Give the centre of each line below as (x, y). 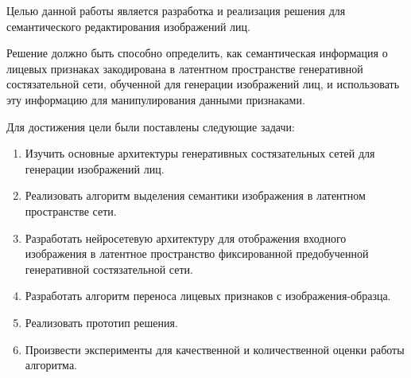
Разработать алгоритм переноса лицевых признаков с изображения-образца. (208, 296)
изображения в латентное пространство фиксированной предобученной (197, 253)
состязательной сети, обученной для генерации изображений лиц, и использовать (203, 84)
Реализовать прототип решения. (101, 322)
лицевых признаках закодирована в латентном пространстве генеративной (185, 68)
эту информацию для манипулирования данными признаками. (156, 99)
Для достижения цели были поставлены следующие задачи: (151, 126)
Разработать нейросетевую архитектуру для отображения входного (186, 238)
